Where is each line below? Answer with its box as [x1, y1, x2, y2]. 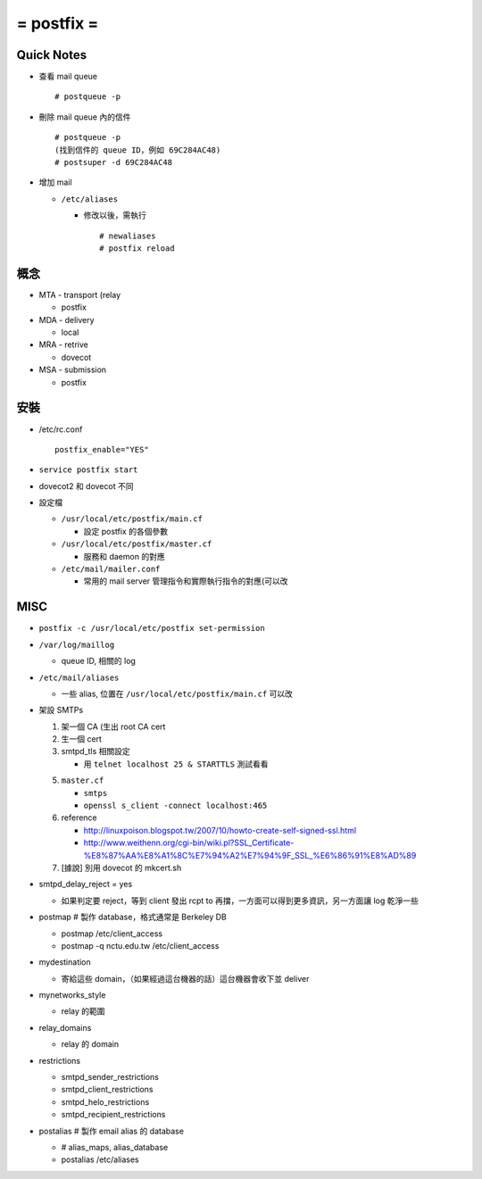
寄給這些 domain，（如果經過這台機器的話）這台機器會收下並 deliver [61, 973, 310, 984]
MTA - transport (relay [38, 289, 121, 300]
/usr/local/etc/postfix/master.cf [61, 539, 212, 549]
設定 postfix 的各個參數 [83, 526, 169, 536]
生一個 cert [61, 734, 103, 744]
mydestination [38, 957, 91, 967]
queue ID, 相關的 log [61, 656, 136, 667]
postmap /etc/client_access [61, 928, 163, 939]
